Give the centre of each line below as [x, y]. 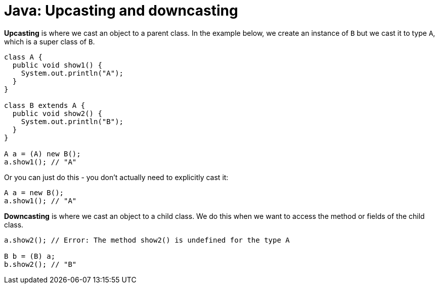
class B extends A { [45, 105]
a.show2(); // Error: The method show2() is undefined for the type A [147, 240]
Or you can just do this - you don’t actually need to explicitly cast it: [116, 177]
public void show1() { [57, 65]
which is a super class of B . [50, 41]
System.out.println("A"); [72, 73]
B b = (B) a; [30, 256]
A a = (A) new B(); [42, 154]
